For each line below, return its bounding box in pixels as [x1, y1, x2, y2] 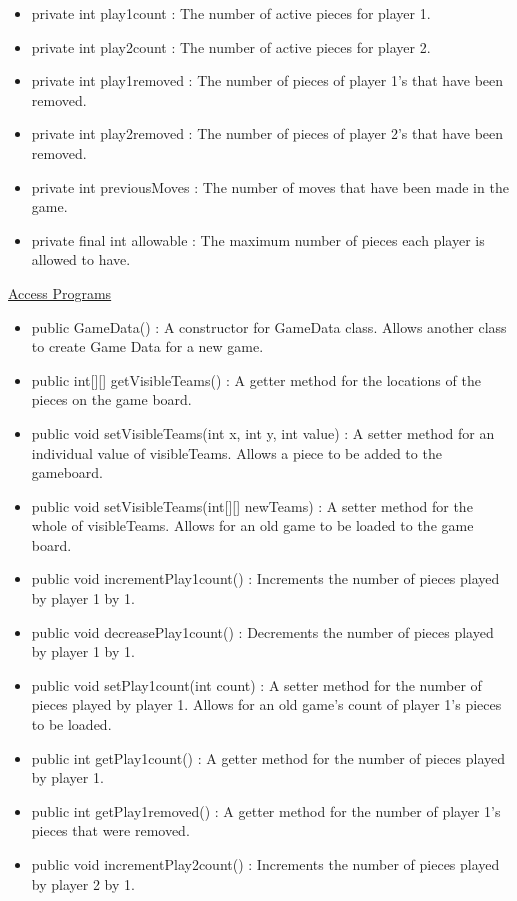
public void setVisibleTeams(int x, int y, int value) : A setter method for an [31, 422, 495, 443]
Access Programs [8, 282, 112, 303]
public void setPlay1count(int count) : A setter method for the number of [31, 674, 482, 695]
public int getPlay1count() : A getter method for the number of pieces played [31, 747, 506, 768]
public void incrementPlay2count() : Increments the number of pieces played [31, 854, 500, 874]
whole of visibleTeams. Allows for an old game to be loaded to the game [31, 515, 474, 536]
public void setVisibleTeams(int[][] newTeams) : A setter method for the [31, 495, 473, 516]
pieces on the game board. [31, 389, 192, 410]
